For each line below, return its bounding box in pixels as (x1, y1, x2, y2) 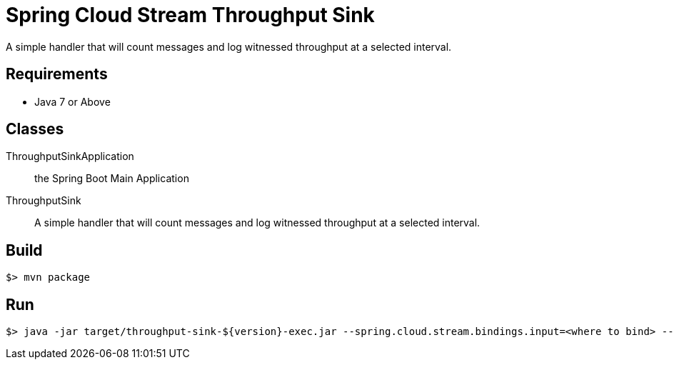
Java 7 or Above (34, 95, 111, 108)
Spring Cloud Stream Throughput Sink (6, 3, 375, 27)
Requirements (6, 65, 108, 84)
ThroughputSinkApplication (6, 150, 134, 163)
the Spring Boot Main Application (34, 172, 189, 185)
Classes (6, 120, 64, 139)
